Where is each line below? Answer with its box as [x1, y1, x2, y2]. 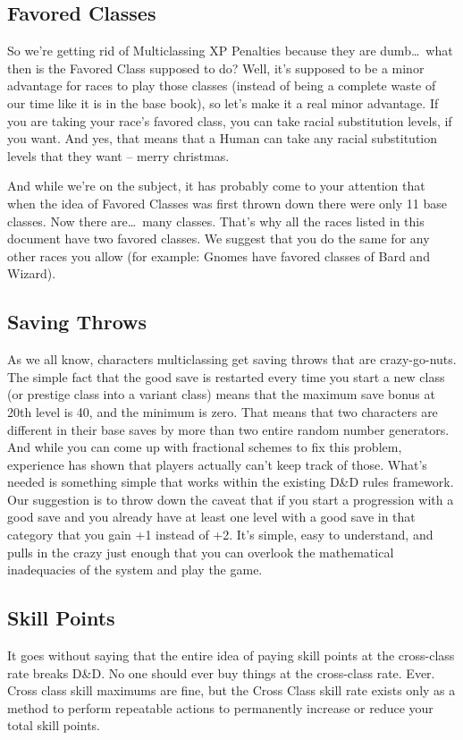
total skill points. [7, 716, 101, 735]
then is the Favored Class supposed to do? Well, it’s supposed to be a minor [7, 58, 425, 77]
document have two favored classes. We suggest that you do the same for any [7, 229, 430, 248]
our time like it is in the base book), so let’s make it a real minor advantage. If [7, 93, 439, 112]
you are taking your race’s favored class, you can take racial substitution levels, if [7, 111, 452, 130]
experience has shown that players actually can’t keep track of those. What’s [7, 455, 427, 473]
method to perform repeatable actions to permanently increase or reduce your [7, 698, 434, 717]
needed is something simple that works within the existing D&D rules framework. [7, 472, 454, 491]
